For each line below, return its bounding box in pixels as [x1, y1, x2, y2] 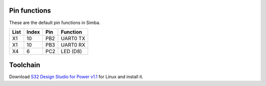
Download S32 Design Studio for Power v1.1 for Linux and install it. [9, 74, 144, 80]
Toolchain [9, 61, 40, 69]
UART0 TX [61, 35, 86, 42]
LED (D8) [61, 48, 82, 55]
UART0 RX [61, 41, 86, 48]
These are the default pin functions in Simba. [9, 20, 100, 26]
